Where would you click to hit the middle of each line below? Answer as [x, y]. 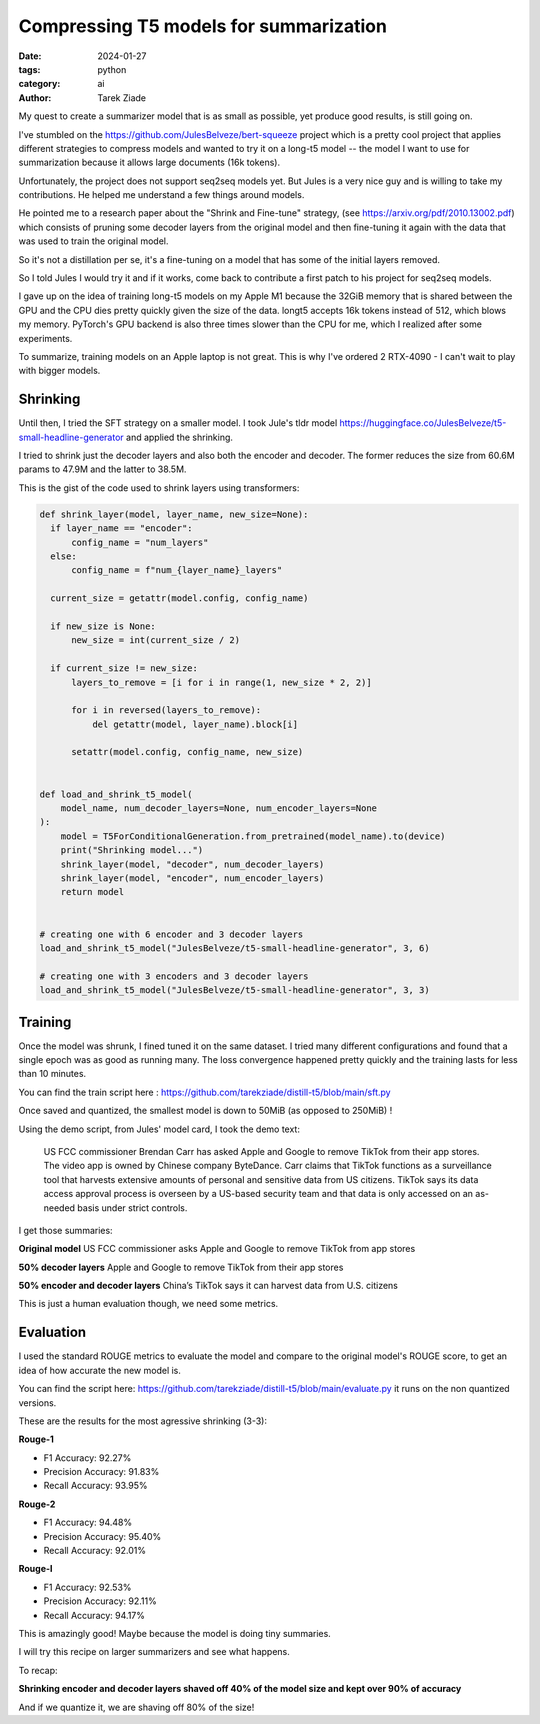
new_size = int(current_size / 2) [155, 640]
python [112, 69]
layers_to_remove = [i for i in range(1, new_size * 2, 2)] [221, 682]
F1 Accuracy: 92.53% [87, 1587]
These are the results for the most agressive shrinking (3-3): [142, 1421]
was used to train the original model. [93, 241]
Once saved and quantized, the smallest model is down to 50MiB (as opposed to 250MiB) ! [205, 1111]
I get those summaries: [66, 1230]
